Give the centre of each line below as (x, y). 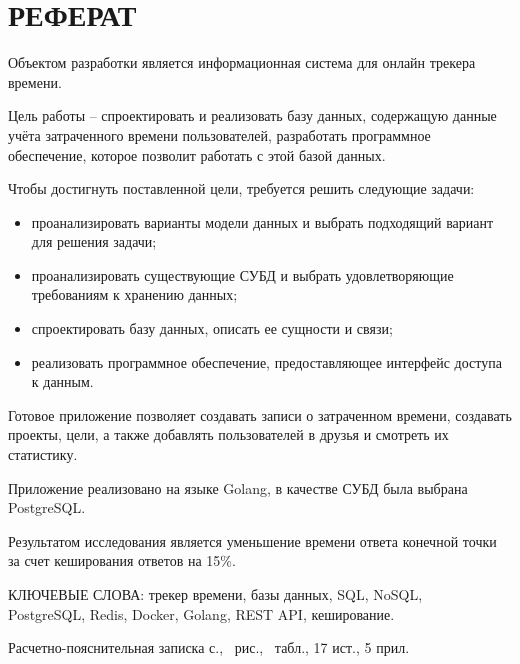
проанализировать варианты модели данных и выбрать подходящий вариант (262, 221)
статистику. (43, 454)
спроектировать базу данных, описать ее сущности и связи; (212, 328)
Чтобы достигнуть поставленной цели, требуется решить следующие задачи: (241, 188)
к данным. (62, 381)
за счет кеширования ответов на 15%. (122, 560)
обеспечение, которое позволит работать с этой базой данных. (197, 154)
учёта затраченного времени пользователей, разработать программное (219, 134)
